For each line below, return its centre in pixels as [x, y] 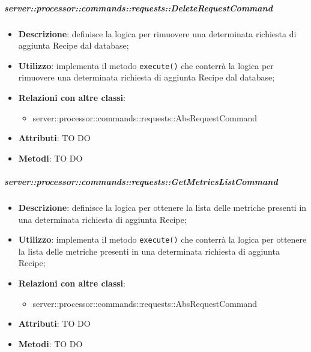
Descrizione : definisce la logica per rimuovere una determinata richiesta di [157, 33]
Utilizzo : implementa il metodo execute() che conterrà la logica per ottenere [162, 239]
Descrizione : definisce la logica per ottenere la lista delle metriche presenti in [162, 207]
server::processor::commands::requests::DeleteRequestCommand [138, 8]
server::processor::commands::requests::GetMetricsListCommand [141, 181]
